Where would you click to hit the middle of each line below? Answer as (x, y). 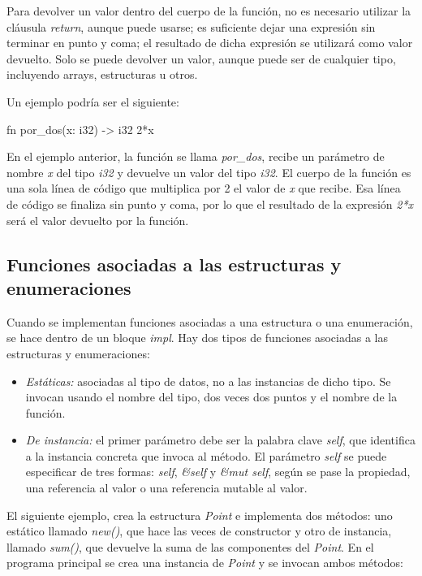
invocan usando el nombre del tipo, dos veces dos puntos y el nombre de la (211, 397)
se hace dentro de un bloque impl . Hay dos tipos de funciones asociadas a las (197, 338)
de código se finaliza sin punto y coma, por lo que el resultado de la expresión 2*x (210, 204)
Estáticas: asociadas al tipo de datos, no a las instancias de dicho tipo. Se (208, 381)
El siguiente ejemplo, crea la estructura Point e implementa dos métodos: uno (200, 515)
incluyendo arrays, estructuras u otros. (102, 74)
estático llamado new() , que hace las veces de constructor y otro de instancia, (199, 531)
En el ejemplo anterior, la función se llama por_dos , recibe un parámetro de (196, 156)
